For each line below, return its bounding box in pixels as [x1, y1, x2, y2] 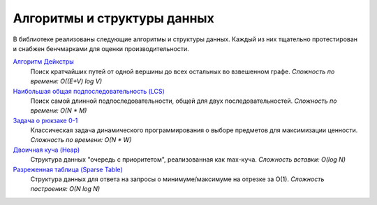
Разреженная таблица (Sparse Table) [13, 165, 124, 174]
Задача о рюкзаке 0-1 [13, 116, 78, 125]
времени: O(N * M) [30, 106, 87, 115]
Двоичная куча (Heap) [13, 146, 80, 154]
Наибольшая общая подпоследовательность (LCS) [13, 87, 165, 95]
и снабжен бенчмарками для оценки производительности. [13, 44, 190, 52]
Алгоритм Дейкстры [13, 57, 75, 66]
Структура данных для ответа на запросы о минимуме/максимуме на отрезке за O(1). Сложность [30, 175, 325, 183]
